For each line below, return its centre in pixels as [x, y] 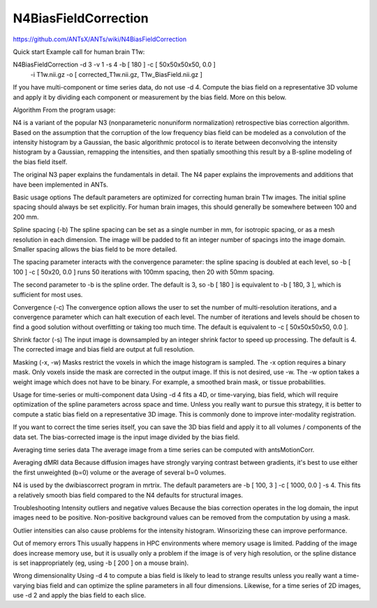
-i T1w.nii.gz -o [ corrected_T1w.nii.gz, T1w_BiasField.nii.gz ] [116, 74]
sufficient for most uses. [48, 294]
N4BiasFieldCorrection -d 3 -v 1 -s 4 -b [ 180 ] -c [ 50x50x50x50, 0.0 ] [114, 65]
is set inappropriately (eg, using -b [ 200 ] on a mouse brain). [101, 563]
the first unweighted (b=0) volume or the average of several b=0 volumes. [119, 472]
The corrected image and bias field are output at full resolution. [104, 349]
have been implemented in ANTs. [60, 184]
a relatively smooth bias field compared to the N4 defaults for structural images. [128, 495]
